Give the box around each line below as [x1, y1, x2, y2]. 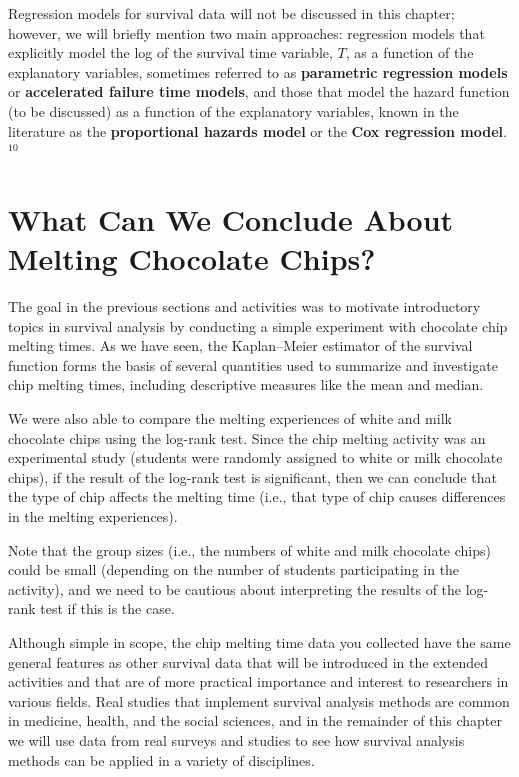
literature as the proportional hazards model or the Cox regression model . [8, 120, 507, 141]
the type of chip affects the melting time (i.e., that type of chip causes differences [8, 486, 506, 507]
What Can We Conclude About [8, 198, 454, 239]
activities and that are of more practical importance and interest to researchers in [8, 671, 509, 692]
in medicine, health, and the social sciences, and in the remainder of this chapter [8, 710, 502, 731]
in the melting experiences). [8, 506, 178, 526]
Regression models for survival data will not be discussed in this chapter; [8, 3, 455, 23]
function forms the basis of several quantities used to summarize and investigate [8, 354, 498, 375]
